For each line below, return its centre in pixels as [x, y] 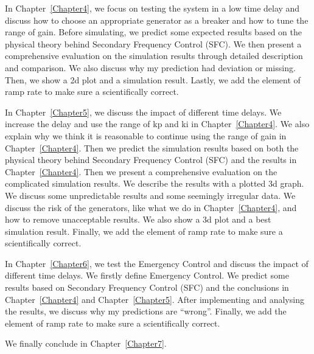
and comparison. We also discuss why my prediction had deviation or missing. [150, 67]
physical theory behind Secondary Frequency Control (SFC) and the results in [151, 160]
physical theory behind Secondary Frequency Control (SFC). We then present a [153, 43]
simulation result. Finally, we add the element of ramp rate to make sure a [144, 231]
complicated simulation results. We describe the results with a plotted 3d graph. [155, 183]
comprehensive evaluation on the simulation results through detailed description [154, 56]
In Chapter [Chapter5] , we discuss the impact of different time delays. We [143, 112]
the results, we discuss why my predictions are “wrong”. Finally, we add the [146, 311]
